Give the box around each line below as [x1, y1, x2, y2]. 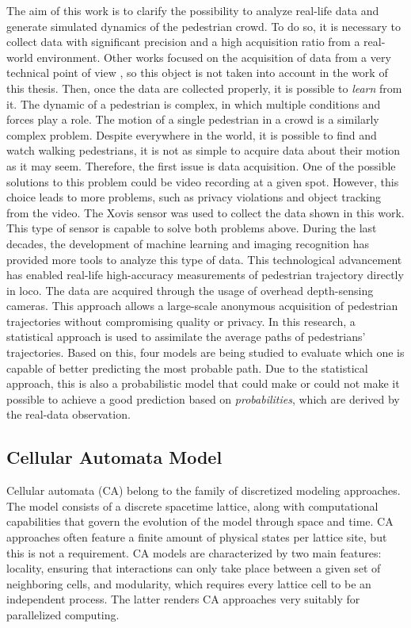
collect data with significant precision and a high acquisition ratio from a [6, 33, 360, 50]
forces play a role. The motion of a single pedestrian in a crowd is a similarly [6, 111, 379, 128]
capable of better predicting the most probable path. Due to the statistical [6, 359, 368, 376]
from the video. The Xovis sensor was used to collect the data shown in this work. [6, 204, 405, 220]
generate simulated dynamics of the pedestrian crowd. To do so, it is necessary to [6, 17, 401, 34]
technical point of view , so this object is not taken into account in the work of [6, 64, 388, 81]
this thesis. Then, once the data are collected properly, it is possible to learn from [6, 79, 402, 96]
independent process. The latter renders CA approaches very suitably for [6, 591, 360, 607]
